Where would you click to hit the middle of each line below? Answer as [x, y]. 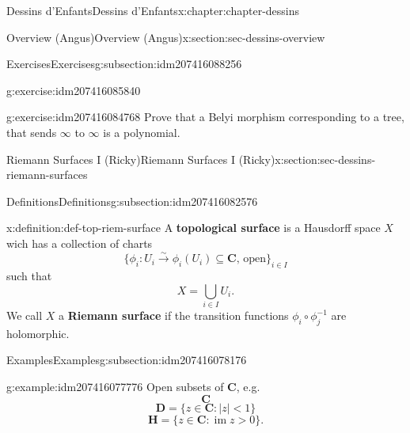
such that [29, 276]
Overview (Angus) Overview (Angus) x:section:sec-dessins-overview [166, 37]
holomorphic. [38, 333]
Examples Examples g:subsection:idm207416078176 [127, 360]
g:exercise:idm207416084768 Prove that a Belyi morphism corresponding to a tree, [205, 117]
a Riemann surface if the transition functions [174, 315]
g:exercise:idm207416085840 [74, 90]
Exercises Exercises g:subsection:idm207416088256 [124, 64]
